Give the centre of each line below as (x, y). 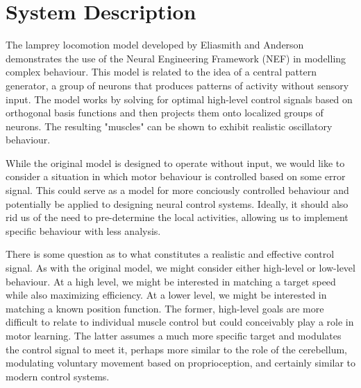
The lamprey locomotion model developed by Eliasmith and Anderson (155, 45)
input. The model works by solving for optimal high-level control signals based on (179, 99)
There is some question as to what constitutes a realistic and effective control (170, 254)
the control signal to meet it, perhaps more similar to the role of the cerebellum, (176, 349)
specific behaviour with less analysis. (83, 230)
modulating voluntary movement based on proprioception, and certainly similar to (181, 363)
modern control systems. (58, 376)
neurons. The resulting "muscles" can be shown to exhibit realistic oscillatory (169, 126)
